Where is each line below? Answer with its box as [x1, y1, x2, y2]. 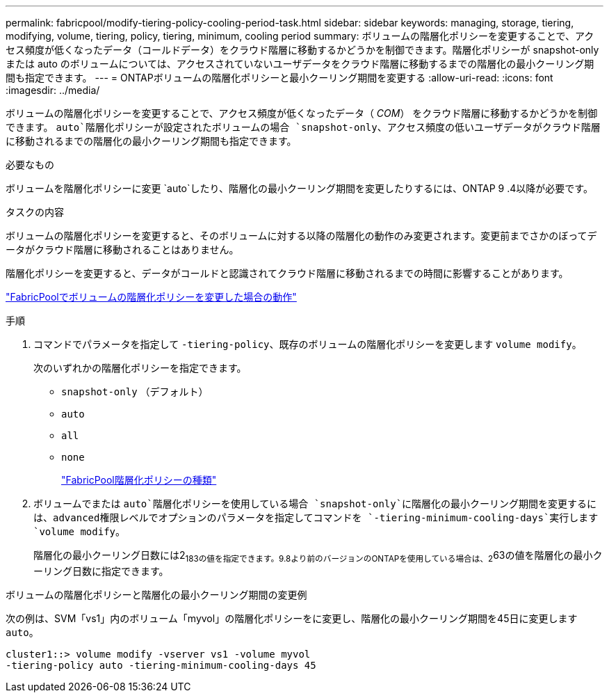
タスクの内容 [6, 206, 64, 218]
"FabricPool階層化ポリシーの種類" [61, 474, 217, 486]
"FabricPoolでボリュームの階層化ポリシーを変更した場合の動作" [6, 291, 297, 303]
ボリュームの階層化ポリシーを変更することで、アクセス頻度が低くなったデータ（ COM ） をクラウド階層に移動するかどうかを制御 [6, 107, 598, 119]
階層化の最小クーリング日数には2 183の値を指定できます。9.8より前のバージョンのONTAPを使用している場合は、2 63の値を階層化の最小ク [33, 549, 603, 564]
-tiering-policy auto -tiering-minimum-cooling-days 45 [6, 659, 316, 671]
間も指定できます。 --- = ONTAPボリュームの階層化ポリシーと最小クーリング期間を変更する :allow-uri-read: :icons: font [6, 72, 553, 84]
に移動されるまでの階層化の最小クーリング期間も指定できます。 [6, 135, 297, 147]
